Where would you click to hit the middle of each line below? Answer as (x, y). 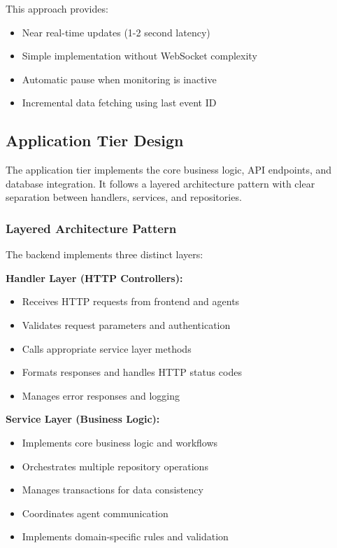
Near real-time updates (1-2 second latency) (116, 32)
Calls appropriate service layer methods (107, 348)
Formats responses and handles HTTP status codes (132, 372)
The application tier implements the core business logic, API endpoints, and (169, 170)
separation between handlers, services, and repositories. (124, 197)
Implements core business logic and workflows (120, 442)
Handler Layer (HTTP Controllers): (94, 277)
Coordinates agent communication (95, 513)
